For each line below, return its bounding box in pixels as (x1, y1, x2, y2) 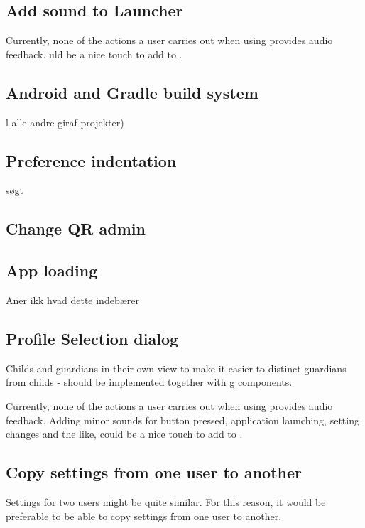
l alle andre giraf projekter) (6, 114, 124, 129)
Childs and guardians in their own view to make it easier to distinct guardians (6, 360, 347, 375)
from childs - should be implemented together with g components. (6, 375, 293, 389)
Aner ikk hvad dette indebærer (6, 292, 139, 307)
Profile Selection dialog (6, 327, 179, 349)
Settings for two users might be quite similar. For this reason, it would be (6, 494, 326, 509)
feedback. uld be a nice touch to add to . (6, 46, 182, 61)
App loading (6, 259, 98, 281)
